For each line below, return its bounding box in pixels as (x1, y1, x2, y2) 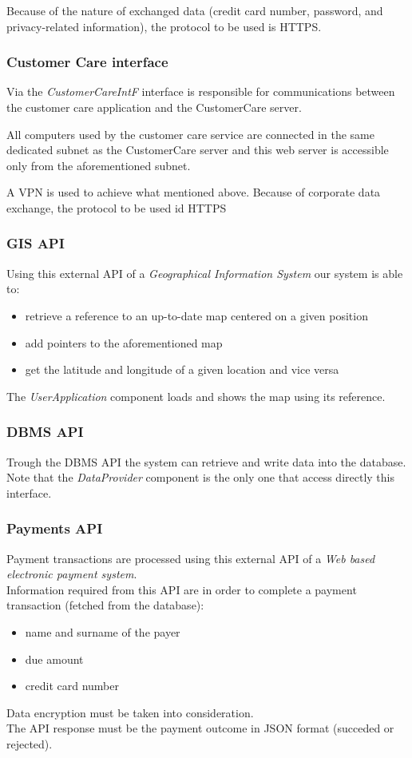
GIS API (6, 233, 65, 253)
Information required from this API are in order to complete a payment (6, 581, 357, 597)
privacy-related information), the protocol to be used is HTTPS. (6, 18, 322, 34)
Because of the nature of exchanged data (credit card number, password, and (6, 2, 383, 18)
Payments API (6, 518, 103, 538)
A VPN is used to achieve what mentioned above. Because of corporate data (6, 184, 381, 200)
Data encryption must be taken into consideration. (6, 704, 254, 720)
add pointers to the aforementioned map (25, 334, 223, 351)
